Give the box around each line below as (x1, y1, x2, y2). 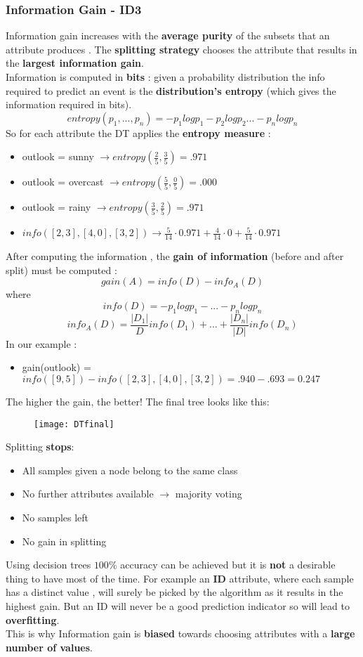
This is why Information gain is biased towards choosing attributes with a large (6, 626, 355, 641)
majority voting (175, 486, 242, 501)
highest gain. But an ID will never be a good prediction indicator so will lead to (6, 599, 350, 613)
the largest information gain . (6, 56, 144, 70)
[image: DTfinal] (34, 419, 114, 429)
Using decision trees (6, 557, 91, 572)
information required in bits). (6, 97, 132, 112)
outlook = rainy (22, 200, 91, 214)
